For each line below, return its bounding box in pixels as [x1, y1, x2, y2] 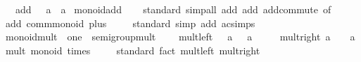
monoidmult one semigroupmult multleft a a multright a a [5, 29, 355, 44]
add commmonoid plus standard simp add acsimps [5, 15, 255, 30]
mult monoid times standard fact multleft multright [5, 42, 260, 57]
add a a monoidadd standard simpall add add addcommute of [15, 2, 331, 16]
